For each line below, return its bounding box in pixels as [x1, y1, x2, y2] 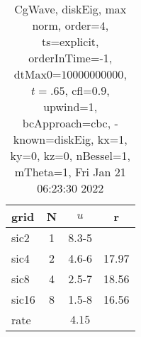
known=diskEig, [13, 131, 94, 147]
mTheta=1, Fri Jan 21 [14, 164, 126, 180]
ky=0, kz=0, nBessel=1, [10, 147, 130, 164]
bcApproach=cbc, [22, 115, 111, 131]
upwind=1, [43, 98, 98, 115]
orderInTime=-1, [28, 50, 113, 66]
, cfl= [64, 82, 92, 98]
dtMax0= [13, 66, 62, 82]
